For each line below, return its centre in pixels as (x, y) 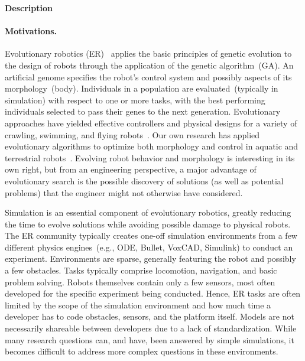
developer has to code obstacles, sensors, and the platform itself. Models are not (150, 316)
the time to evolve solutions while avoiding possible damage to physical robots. (148, 224)
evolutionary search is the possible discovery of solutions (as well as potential (144, 180)
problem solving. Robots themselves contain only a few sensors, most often (140, 282)
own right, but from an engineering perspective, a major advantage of (131, 169)
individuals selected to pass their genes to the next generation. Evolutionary (143, 111)
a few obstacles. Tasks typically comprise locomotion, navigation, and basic (141, 270)
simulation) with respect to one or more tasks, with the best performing (135, 100)
